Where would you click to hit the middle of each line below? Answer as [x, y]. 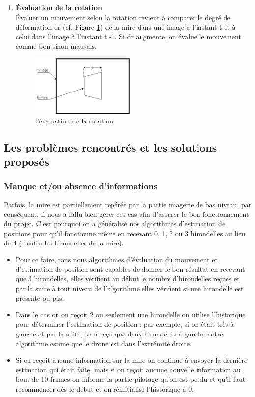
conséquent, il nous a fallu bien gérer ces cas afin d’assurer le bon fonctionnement [127, 214]
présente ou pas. [40, 298]
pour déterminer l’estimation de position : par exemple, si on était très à [125, 324]
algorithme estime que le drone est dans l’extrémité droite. [103, 343]
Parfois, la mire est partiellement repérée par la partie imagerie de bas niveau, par [128, 204]
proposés [27, 162]
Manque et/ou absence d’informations [81, 186]
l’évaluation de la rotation [74, 120]
